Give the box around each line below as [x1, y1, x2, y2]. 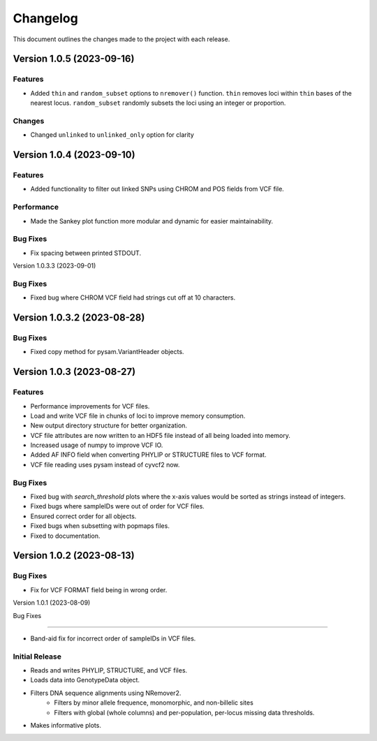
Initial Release [13, 652, 62, 661]
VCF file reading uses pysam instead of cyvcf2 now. [30, 460, 180, 469]
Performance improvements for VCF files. [30, 402, 150, 410]
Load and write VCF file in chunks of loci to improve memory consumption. [30, 411, 246, 420]
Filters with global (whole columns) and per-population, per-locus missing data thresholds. [54, 708, 315, 717]
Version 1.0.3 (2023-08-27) [13, 366, 136, 378]
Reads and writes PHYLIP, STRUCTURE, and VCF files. [30, 666, 188, 675]
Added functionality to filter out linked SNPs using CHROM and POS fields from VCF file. [30, 185, 284, 193]
